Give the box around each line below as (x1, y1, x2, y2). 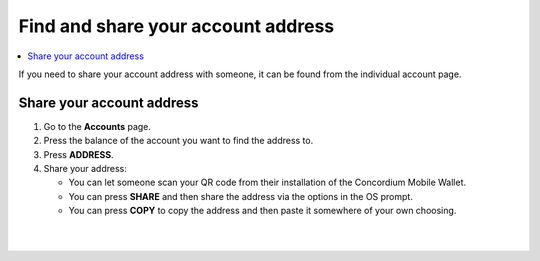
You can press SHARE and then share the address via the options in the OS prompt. (68, 190, 414, 202)
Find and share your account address (18, 15, 335, 37)
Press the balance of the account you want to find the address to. (43, 135, 314, 147)
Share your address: (43, 163, 127, 175)
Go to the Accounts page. (43, 120, 152, 132)
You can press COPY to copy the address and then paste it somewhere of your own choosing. (68, 205, 457, 217)
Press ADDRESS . (43, 148, 114, 160)
